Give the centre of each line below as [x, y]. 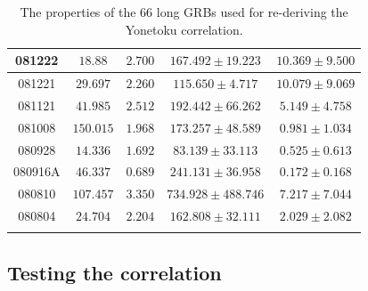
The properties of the [78, 12]
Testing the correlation [114, 272]
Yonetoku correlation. [184, 29]
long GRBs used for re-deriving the [252, 12]
